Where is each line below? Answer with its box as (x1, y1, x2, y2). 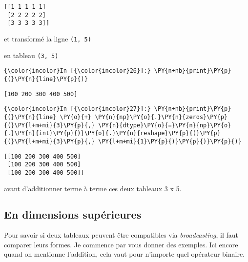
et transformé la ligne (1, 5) (4, 33, 91, 43)
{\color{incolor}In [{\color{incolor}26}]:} (4, 67, 151, 75)
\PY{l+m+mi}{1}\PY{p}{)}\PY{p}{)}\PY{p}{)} (98, 138, 242, 145)
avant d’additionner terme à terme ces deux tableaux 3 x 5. (4, 183, 182, 193)
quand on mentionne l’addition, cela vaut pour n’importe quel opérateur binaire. (4, 249, 245, 259)
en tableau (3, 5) (4, 50, 59, 60)
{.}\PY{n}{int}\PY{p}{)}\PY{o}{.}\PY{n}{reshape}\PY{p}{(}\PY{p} (4, 130, 221, 137)
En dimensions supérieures (4, 207, 142, 222)
